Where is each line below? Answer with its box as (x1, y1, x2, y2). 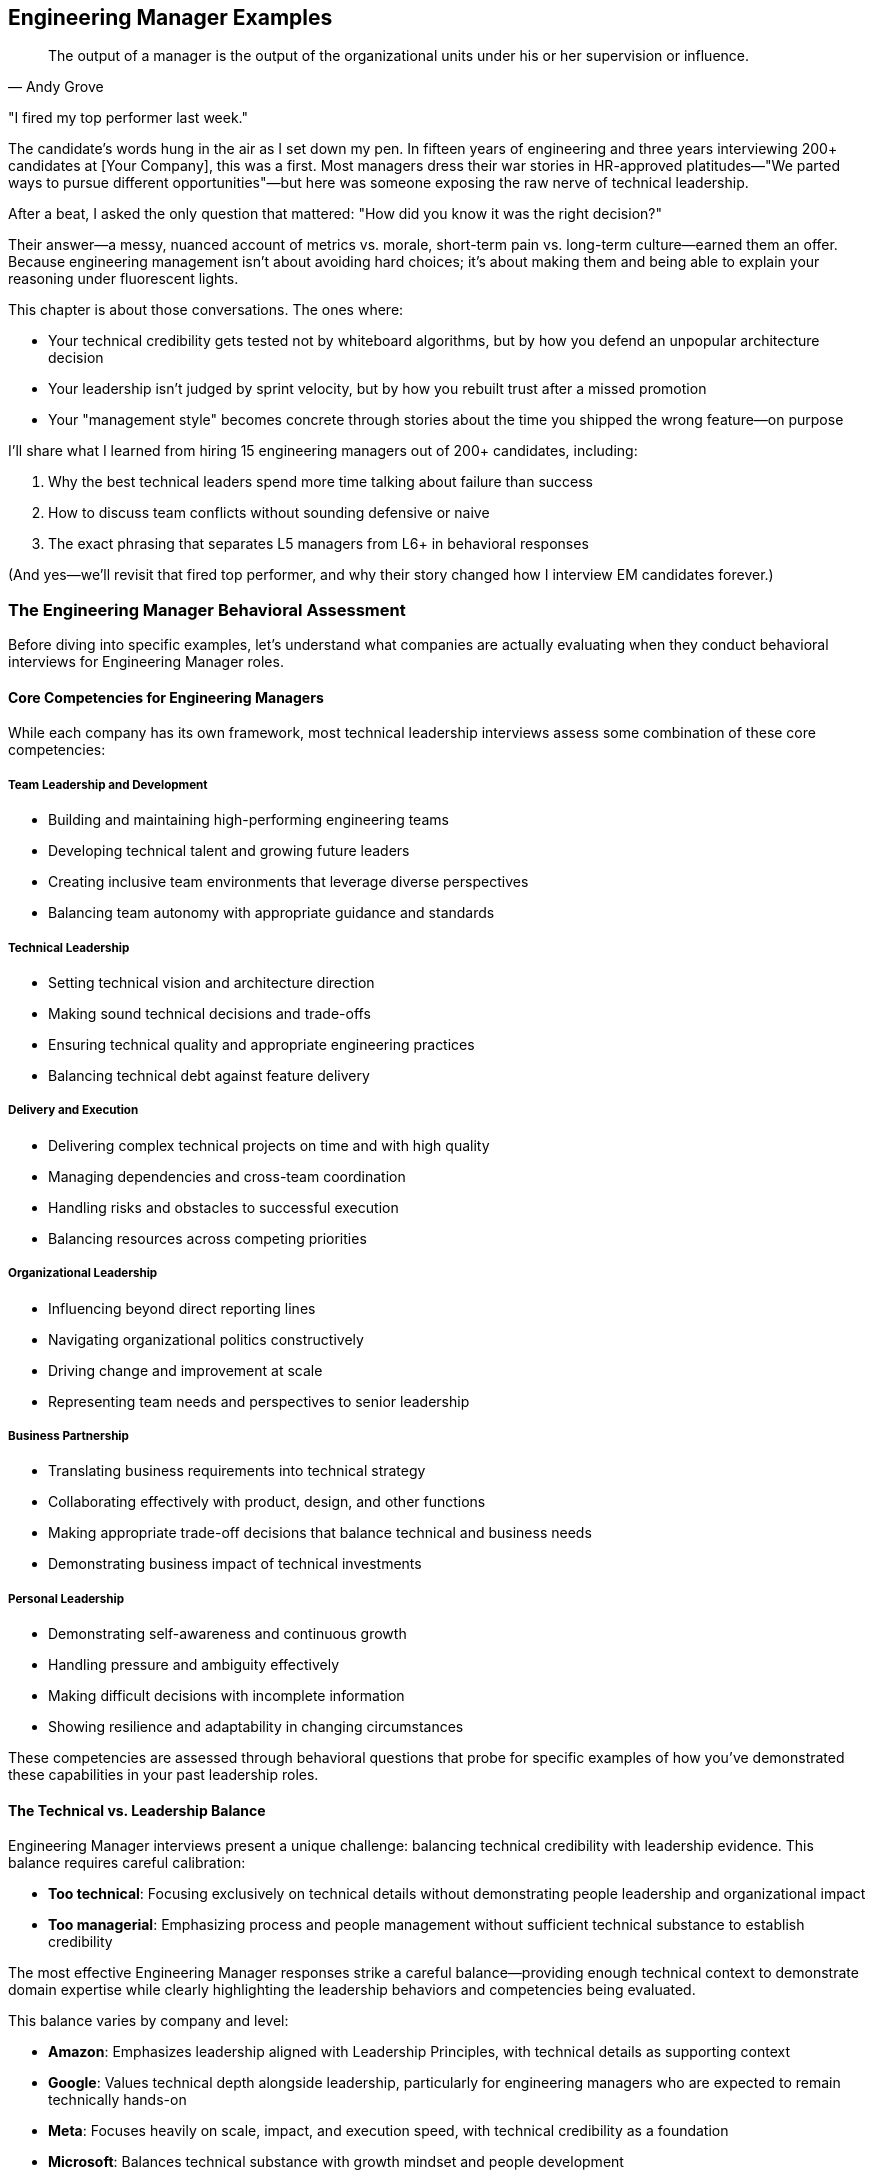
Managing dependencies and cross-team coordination (48, 1167, 406, 1185)
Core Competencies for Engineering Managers (8, 688, 324, 706)
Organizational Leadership (8, 1266, 158, 1281)
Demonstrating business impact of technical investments (48, 1555, 422, 1573)
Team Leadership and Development (8, 777, 208, 792)
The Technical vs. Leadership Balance (8, 1801, 266, 1819)
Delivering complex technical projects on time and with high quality (48, 1136, 490, 1154)
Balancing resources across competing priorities (48, 1229, 367, 1247)
